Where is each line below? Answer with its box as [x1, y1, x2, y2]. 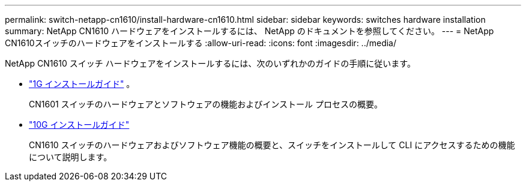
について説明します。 [29, 152, 112, 162]
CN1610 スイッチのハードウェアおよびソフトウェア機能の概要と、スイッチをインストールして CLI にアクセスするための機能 [29, 140, 515, 150]
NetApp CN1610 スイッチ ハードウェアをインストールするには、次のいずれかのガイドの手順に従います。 [5, 58, 416, 68]
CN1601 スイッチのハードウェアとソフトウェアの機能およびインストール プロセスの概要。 [29, 99, 382, 109]
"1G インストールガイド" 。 [29, 79, 135, 89]
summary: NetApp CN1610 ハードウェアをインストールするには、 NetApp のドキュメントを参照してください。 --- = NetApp [5, 26, 494, 36]
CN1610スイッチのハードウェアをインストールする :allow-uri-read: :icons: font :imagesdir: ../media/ [5, 38, 397, 48]
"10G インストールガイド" [29, 119, 130, 130]
